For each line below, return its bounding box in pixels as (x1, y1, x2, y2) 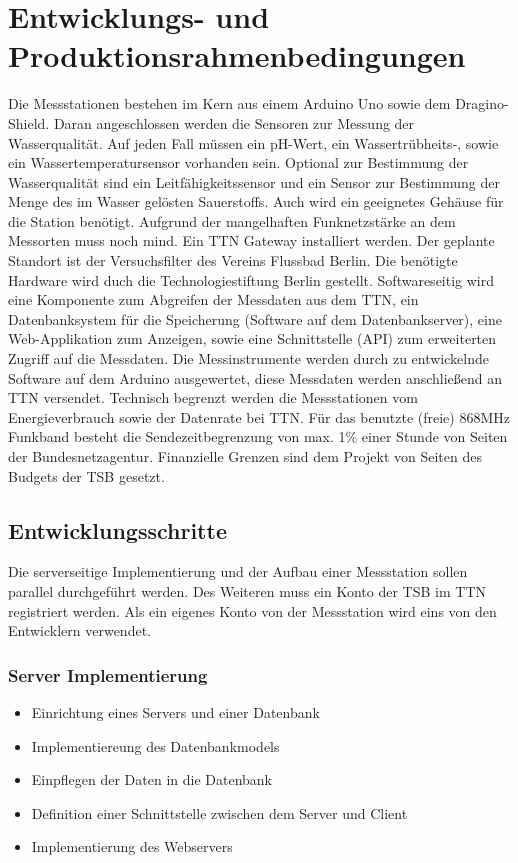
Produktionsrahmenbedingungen (8, 35, 466, 76)
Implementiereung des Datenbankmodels (31, 735, 280, 756)
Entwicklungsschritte (8, 514, 227, 545)
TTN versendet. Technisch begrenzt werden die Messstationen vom (8, 387, 418, 408)
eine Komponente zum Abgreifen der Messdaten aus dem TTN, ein (8, 289, 419, 310)
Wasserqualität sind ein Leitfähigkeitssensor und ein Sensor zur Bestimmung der (8, 171, 500, 192)
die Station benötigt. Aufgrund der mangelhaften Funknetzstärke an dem (8, 210, 456, 231)
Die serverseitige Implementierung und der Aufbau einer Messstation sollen (8, 561, 468, 582)
